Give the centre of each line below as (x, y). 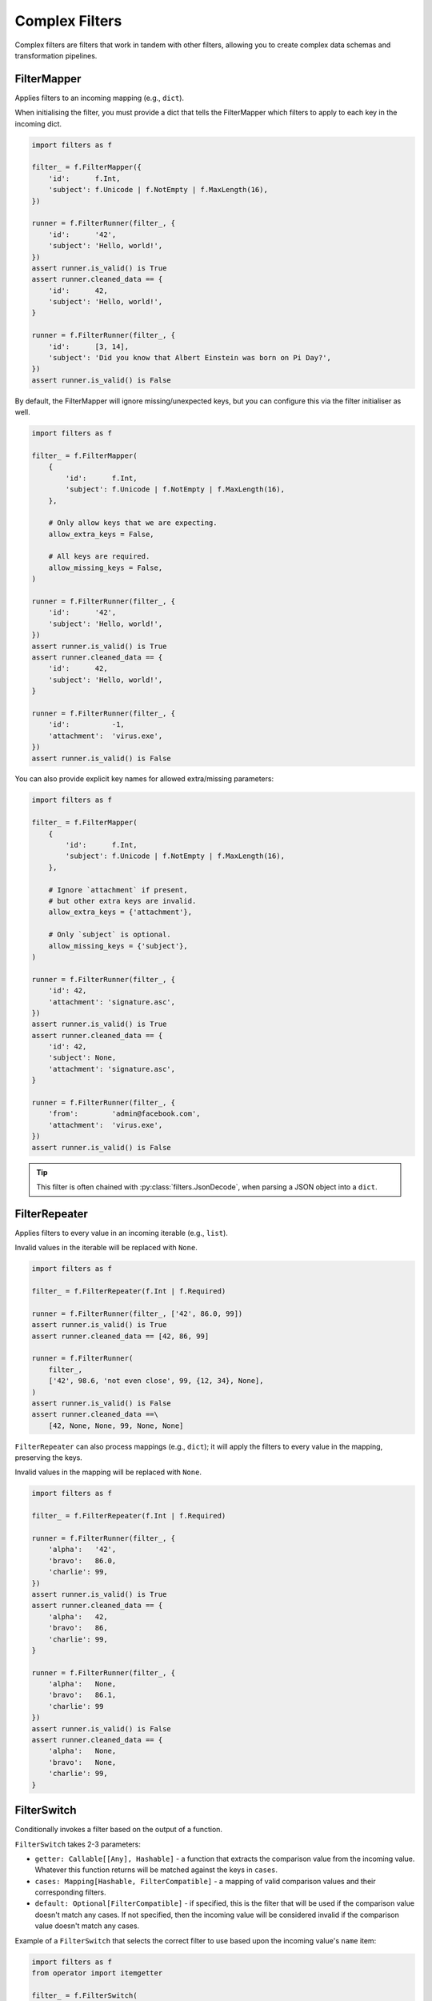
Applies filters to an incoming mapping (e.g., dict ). (99, 98)
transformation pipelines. (56, 55)
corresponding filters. (70, 1892)
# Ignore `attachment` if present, (118, 890)
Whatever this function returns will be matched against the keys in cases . (156, 1870)
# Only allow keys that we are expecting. (133, 523)
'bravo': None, (82, 1762)
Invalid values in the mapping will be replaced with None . (108, 1472)
